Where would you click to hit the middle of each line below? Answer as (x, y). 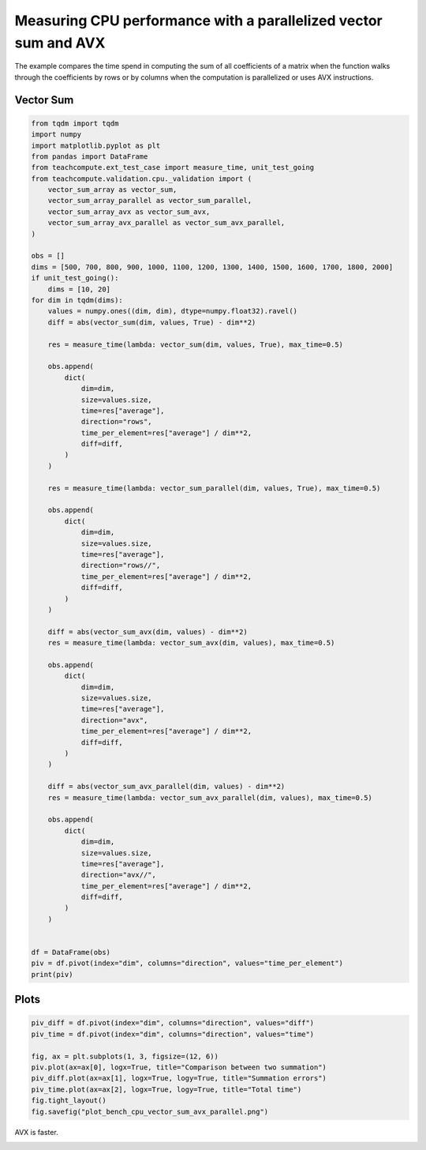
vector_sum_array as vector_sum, (112, 190)
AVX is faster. (36, 1132)
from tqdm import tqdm (75, 123)
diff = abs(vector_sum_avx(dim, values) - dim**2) (148, 631)
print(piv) (52, 974)
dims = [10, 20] (79, 289)
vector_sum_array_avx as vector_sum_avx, (129, 212)
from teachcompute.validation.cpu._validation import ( (142, 179)
